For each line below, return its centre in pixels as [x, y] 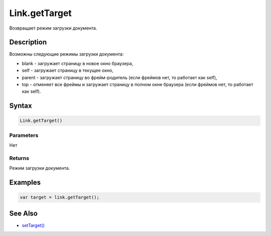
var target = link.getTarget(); [60, 197]
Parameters [24, 135]
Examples [25, 183]
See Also [23, 213]
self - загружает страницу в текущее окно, [68, 71]
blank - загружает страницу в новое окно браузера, [78, 63]
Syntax [21, 106]
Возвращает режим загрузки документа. [53, 28]
